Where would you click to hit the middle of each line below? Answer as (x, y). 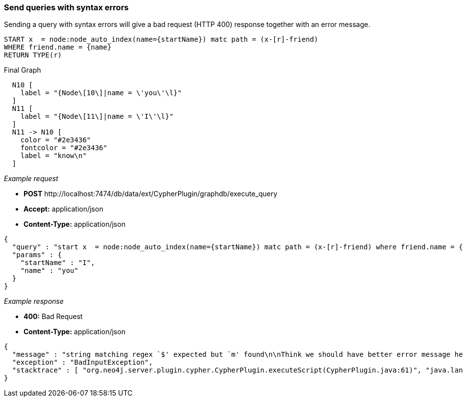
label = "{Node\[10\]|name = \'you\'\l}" (101, 93)
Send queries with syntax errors (66, 7)
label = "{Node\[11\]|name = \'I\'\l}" (97, 117)
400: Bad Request (53, 317)
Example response (34, 301)
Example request (31, 179)
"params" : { (37, 255)
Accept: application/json (64, 209)
